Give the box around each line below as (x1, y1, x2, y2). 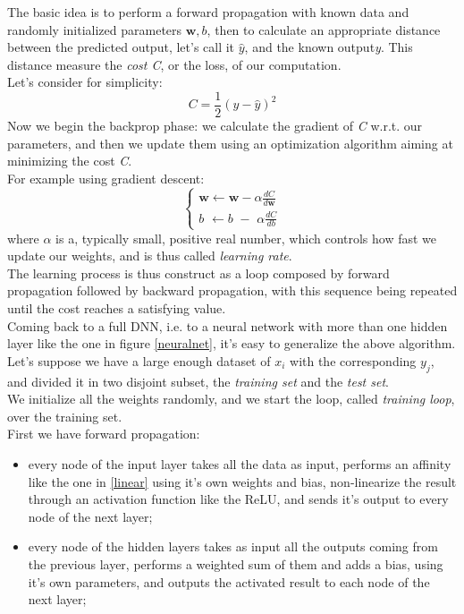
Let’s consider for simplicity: (7, 72, 163, 91)
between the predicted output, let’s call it (7, 38, 235, 56)
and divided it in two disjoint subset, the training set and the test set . (7, 371, 389, 390)
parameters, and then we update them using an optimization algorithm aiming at (7, 133, 453, 152)
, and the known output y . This (244, 38, 413, 56)
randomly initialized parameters (7, 20, 182, 38)
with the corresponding (290, 351, 417, 370)
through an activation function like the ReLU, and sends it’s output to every (28, 490, 449, 508)
